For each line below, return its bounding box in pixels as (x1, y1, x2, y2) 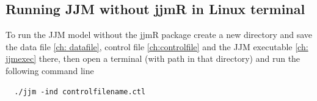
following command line (5, 64, 94, 77)
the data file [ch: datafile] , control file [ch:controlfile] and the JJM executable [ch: (5, 40, 308, 53)
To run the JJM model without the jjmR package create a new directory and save (5, 28, 313, 41)
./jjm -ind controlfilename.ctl (14, 87, 146, 96)
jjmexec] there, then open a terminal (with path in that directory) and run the (5, 52, 301, 65)
